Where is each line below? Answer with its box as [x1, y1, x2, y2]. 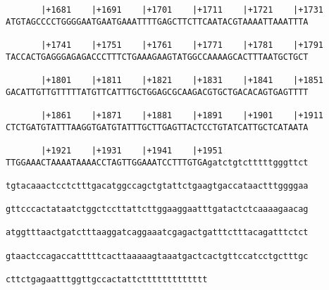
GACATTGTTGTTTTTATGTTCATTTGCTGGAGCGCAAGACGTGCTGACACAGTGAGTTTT [6, 87, 309, 97]
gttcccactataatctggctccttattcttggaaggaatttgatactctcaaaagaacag [6, 204, 309, 215]
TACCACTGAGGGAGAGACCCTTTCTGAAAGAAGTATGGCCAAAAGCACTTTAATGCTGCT [6, 51, 309, 62]
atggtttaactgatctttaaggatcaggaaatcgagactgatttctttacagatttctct [6, 227, 309, 238]
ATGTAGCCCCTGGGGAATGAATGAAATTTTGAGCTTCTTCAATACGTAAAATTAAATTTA [6, 16, 309, 27]
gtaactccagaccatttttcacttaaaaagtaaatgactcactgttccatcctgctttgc [6, 251, 309, 261]
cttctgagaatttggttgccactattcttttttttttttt [6, 275, 208, 285]
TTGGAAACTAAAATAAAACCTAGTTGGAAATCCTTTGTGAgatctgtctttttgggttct [6, 157, 309, 168]
